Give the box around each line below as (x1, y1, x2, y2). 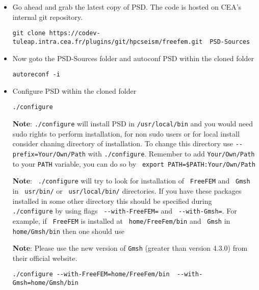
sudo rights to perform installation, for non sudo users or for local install (12, 128, 240, 139)
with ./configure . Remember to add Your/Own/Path (88, 148, 255, 159)
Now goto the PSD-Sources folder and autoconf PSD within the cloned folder (12, 52, 254, 63)
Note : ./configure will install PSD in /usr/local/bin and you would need (12, 118, 253, 128)
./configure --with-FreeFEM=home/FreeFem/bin (12, 271, 170, 278)
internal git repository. (12, 11, 83, 22)
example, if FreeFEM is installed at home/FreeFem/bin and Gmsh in (12, 215, 230, 226)
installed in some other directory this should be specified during (12, 195, 212, 206)
